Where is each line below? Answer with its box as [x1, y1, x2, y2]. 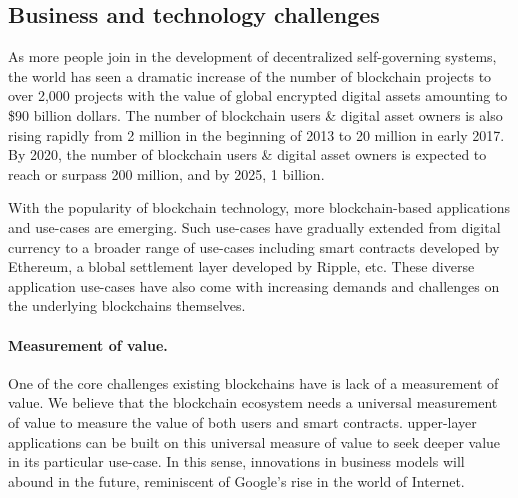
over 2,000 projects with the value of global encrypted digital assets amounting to [8, 85, 508, 106]
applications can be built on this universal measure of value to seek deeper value [8, 431, 501, 452]
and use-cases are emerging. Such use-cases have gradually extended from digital [8, 216, 501, 237]
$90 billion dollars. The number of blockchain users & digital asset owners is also [8, 104, 503, 125]
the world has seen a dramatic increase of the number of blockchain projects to [8, 65, 492, 86]
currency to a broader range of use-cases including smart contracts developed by [8, 236, 500, 257]
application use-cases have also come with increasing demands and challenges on [8, 275, 500, 296]
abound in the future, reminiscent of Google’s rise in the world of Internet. [8, 470, 465, 491]
